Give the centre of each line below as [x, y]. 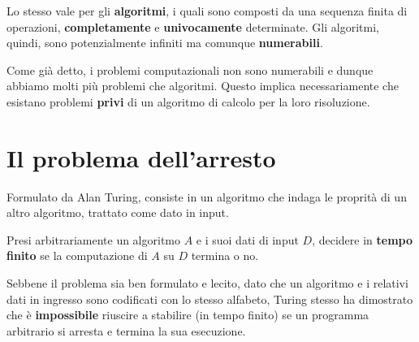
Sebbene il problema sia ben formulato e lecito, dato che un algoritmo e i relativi [207, 283]
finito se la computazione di [77, 255]
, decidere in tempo [363, 239]
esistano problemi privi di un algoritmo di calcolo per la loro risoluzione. [188, 101]
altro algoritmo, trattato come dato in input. [118, 212]
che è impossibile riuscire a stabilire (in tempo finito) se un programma [188, 315]
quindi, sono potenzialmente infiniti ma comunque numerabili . [165, 43]
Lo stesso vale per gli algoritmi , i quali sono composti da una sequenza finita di [207, 11]
